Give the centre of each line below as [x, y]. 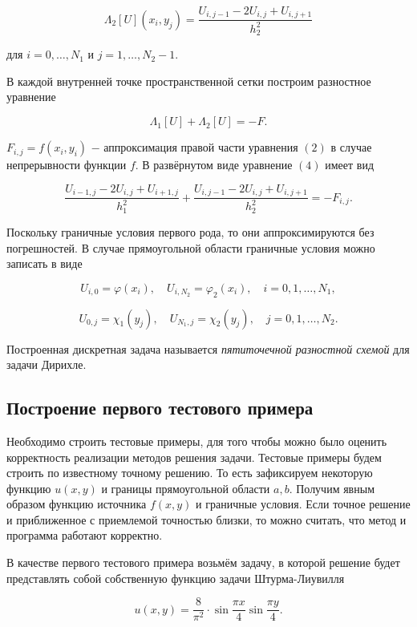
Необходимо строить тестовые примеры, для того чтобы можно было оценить [197, 441]
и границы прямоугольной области [186, 488]
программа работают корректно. [85, 535]
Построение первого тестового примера [160, 408]
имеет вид [350, 165]
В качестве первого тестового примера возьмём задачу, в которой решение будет [203, 562]
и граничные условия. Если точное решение [303, 504]
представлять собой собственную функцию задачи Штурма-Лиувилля [176, 578]
